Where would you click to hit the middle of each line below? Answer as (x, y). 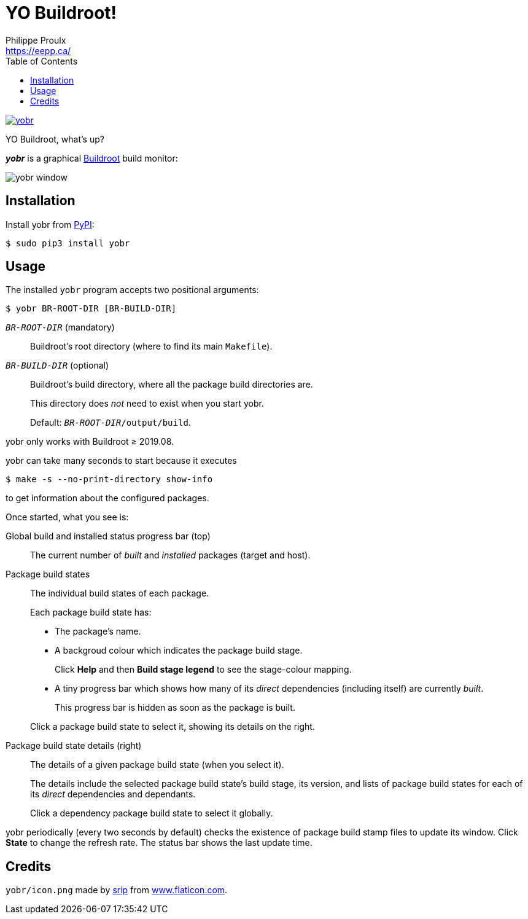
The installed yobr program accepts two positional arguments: (132, 290)
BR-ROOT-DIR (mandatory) (60, 327)
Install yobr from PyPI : (50, 224)
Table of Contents (42, 61)
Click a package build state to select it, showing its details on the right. (173, 727)
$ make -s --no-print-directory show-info (109, 479)
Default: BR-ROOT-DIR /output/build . (111, 423)
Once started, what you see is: (67, 517)
